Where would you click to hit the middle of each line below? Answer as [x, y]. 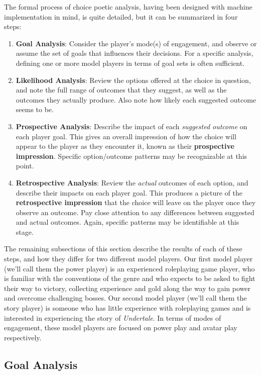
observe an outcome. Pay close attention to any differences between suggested [135, 212]
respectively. [23, 337]
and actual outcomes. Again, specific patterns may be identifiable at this [127, 222]
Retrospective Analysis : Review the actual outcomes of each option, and [132, 182]
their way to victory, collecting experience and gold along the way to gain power [127, 288]
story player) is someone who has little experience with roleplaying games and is [127, 308]
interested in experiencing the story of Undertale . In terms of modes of [113, 317]
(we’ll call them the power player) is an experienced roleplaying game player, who [129, 268]
